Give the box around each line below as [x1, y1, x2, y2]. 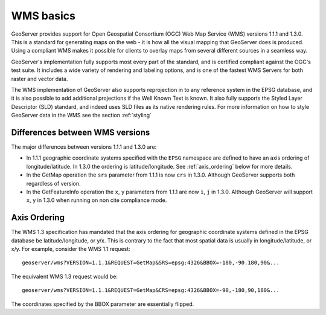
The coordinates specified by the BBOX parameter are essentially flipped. [11, 300, 194, 308]
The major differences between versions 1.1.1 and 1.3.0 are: [11, 143, 157, 151]
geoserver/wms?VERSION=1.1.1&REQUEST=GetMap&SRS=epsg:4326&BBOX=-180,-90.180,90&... [22, 259, 280, 266]
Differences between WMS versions [11, 127, 150, 137]
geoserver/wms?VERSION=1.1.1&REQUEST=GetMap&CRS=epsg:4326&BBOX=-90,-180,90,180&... [22, 287, 280, 294]
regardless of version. [26, 180, 81, 187]
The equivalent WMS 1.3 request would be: [11, 273, 118, 280]
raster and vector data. [11, 75, 68, 82]
